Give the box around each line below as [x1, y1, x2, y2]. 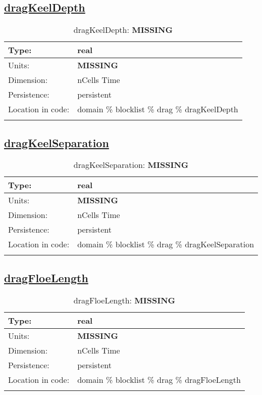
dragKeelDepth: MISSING [73, 24, 173, 36]
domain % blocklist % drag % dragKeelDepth [77, 103, 238, 115]
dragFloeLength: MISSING [73, 294, 176, 306]
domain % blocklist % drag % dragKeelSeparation [77, 238, 254, 250]
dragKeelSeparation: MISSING [73, 159, 189, 171]
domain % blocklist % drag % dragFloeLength [77, 373, 241, 385]
